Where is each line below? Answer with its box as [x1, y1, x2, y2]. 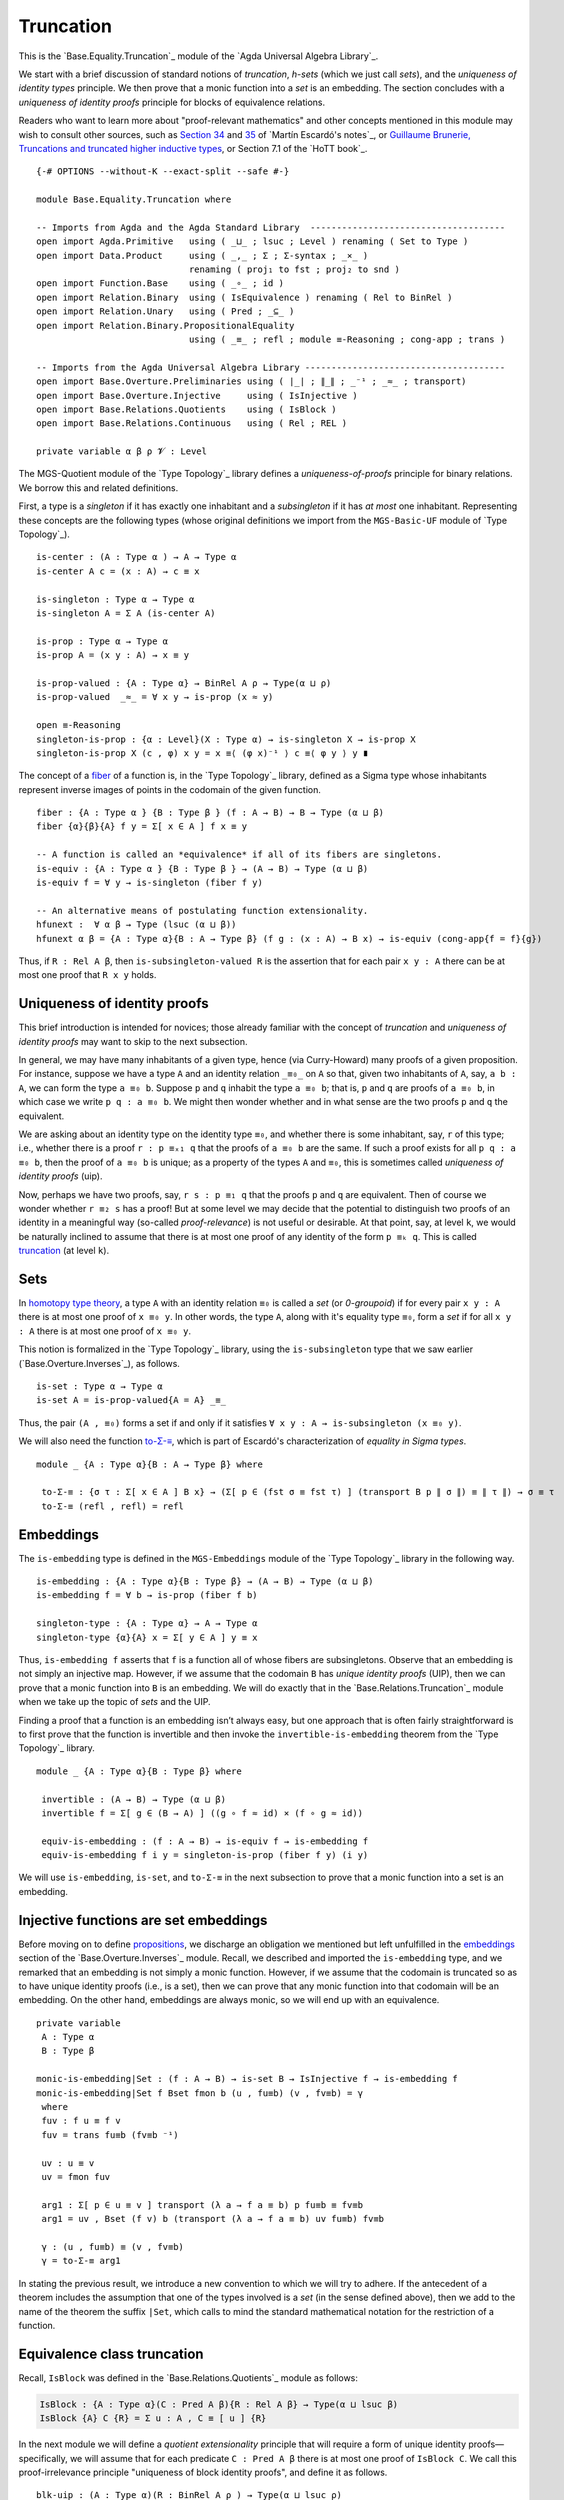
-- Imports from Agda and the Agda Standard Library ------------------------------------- [36, 221, 506, 233]
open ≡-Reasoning [36, 720, 121, 731]
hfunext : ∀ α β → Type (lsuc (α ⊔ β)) [36, 919, 237, 930]
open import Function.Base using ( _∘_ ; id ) [36, 278, 285, 289]
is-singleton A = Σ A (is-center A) [36, 608, 216, 619]
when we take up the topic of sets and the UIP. [18, 1696, 211, 1708]
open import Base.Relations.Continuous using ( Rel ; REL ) [36, 418, 348, 429]
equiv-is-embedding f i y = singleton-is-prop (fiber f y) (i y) [41, 1850, 369, 1861]
